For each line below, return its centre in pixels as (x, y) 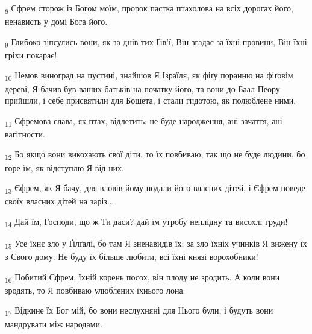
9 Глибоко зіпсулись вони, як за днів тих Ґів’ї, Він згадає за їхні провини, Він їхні (156, 42)
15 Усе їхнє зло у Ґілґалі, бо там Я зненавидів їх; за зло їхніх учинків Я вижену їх (156, 244)
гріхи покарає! (31, 55)
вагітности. (25, 134)
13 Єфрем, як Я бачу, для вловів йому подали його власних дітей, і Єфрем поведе (155, 188)
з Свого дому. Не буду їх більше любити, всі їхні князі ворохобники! (132, 257)
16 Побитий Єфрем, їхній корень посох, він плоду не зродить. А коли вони (142, 277)
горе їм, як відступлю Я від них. (65, 167)
